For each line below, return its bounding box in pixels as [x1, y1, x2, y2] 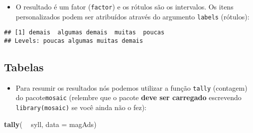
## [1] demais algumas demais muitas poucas [4, 29, 165, 36]
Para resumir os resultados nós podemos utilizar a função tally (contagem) [15, 82, 248, 93]
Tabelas [4, 59, 44, 75]
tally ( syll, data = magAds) [4, 119, 97, 129]
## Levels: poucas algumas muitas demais [4, 37, 143, 44]
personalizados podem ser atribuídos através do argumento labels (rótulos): [15, 11, 250, 21]
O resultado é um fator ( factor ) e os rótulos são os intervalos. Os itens [15, 1, 234, 11]
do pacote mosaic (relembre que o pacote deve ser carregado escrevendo [15, 92, 242, 103]
